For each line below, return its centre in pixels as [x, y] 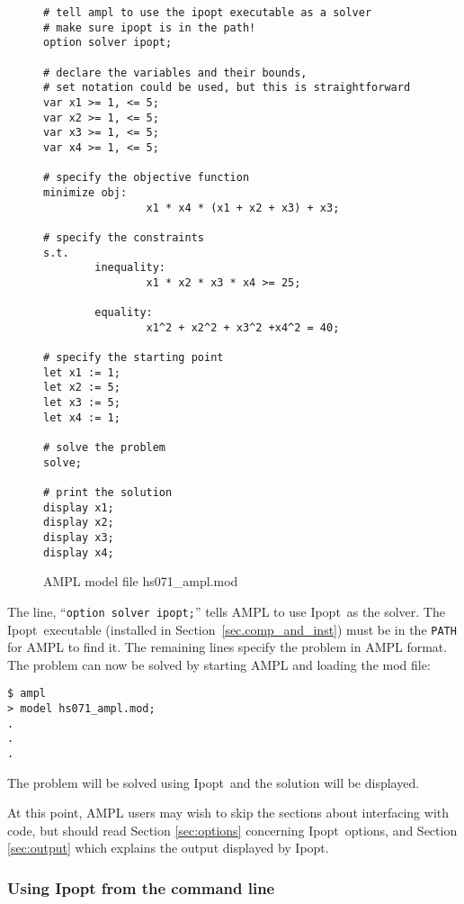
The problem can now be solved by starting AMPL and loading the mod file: [219, 664]
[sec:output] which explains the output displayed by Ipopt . [168, 848]
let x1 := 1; [82, 372]
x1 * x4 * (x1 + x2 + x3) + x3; [243, 208]
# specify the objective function [147, 178]
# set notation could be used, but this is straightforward [227, 88]
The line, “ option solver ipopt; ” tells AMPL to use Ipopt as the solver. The [226, 611]
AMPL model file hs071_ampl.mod [141, 581]
